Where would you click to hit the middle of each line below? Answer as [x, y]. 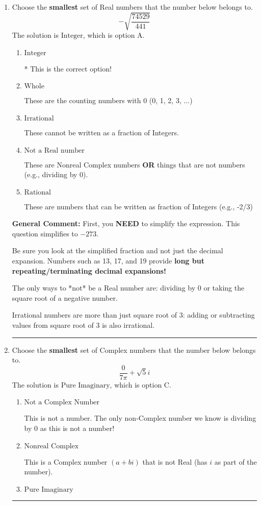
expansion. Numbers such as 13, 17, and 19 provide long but [108, 261]
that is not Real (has [175, 461]
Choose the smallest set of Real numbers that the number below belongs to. [132, 7]
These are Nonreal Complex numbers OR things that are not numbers [135, 164]
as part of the [236, 461]
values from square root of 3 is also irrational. [83, 325]
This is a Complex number [66, 461]
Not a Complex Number [62, 403]
